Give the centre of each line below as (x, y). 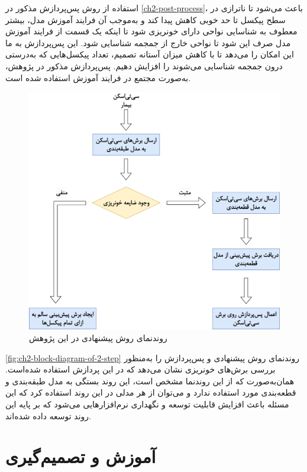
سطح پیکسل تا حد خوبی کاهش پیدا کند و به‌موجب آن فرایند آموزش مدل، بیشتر (146, 19)
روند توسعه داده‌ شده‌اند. (49, 415)
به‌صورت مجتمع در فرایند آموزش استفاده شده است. (98, 77)
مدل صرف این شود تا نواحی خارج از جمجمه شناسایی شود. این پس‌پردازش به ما (148, 42)
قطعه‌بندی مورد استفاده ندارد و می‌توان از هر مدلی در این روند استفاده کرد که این (151, 392)
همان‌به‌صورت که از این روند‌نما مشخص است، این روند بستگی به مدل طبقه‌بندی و (150, 381)
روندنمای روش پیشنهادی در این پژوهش (98, 337)
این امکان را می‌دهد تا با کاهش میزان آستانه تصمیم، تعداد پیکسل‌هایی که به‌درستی (150, 54)
